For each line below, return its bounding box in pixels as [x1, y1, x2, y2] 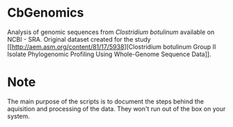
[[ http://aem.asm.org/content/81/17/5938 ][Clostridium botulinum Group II [7, 42, 216, 51]
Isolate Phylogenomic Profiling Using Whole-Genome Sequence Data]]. [7, 50, 211, 58]
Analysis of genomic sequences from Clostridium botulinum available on [7, 28, 215, 36]
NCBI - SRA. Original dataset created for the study [7, 35, 151, 43]
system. [7, 112, 30, 120]
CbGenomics [7, 5, 84, 21]
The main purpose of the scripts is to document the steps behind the [7, 97, 204, 105]
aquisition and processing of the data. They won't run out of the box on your [7, 104, 226, 112]
